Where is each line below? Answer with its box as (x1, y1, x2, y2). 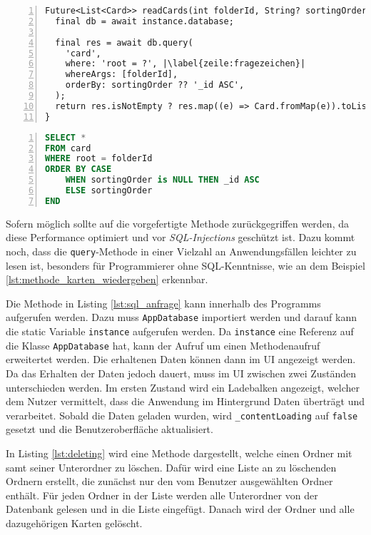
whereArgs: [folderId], (65, 69, 178, 80)
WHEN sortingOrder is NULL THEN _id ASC (65, 175, 260, 185)
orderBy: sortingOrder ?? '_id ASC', (65, 80, 245, 91)
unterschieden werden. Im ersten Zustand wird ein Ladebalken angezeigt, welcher (6, 379, 360, 394)
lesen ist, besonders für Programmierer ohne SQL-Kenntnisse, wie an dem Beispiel (6, 258, 365, 272)
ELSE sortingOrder (65, 185, 153, 195)
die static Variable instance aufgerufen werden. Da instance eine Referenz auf (6, 324, 354, 339)
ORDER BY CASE (45, 164, 112, 175)
